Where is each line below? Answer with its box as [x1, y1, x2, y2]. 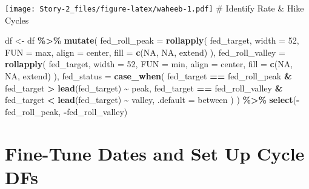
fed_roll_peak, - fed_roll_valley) [5, 105, 128, 118]
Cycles [5, 13, 29, 26]
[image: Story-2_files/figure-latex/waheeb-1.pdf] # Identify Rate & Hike [5, 2, 304, 14]
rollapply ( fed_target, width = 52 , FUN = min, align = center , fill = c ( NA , [5, 58, 293, 70]
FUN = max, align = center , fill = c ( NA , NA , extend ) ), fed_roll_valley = [5, 45, 285, 58]
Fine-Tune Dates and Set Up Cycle [5, 141, 305, 165]
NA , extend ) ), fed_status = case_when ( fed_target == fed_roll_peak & [5, 70, 292, 82]
